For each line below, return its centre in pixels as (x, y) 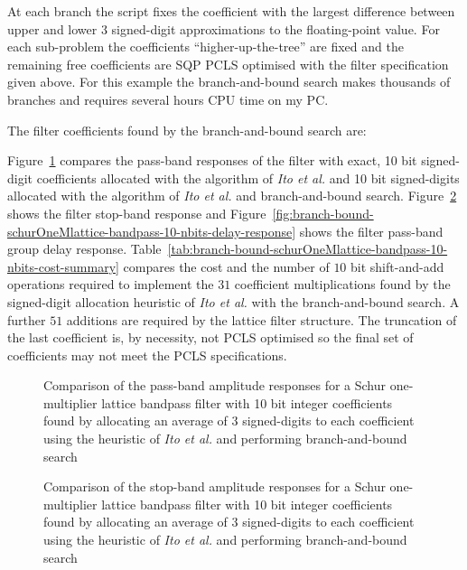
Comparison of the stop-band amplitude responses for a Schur (215, 486)
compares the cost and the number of (226, 266)
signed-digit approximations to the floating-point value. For (276, 28)
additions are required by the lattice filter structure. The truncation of (262, 319)
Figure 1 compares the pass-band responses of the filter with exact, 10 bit (212, 160)
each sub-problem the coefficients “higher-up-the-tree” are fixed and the (205, 47)
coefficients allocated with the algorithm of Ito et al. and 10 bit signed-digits (248, 178)
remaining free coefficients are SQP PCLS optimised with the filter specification (228, 64)
